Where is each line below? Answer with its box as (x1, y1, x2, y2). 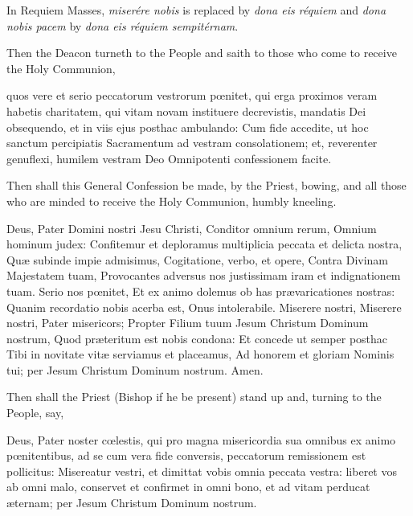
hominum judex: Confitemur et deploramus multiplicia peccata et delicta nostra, (6, 235, 403, 252)
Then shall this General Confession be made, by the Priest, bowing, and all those (6, 177, 407, 194)
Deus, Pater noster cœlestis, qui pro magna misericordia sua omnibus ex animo (6, 431, 396, 448)
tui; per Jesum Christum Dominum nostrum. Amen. (6, 361, 264, 378)
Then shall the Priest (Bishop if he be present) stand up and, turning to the (6, 388, 382, 405)
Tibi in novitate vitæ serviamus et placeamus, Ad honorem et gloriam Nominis (6, 346, 395, 362)
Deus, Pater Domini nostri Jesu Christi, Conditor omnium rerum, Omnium (6, 219, 377, 236)
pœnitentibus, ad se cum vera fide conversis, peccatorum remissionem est (6, 447, 366, 464)
